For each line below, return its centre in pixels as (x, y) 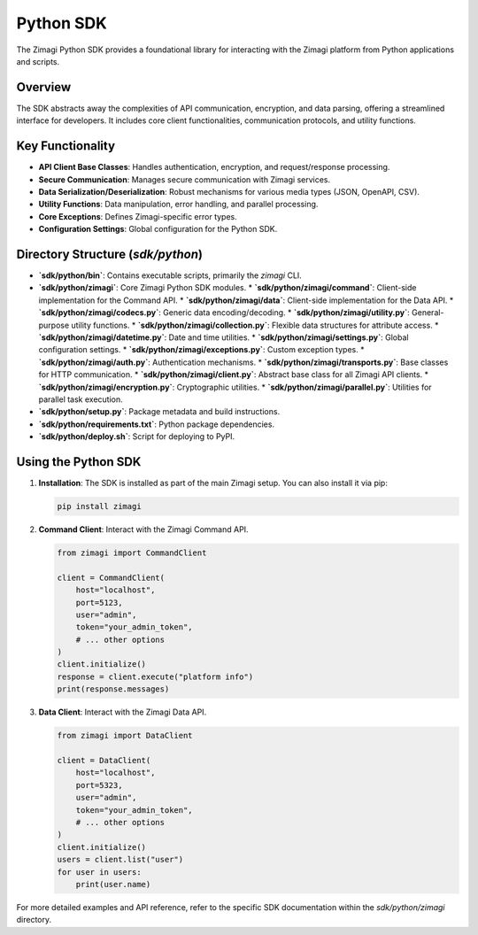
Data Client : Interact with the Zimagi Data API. (123, 712)
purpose (54, 325)
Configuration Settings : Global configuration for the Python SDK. (158, 229)
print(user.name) (113, 884)
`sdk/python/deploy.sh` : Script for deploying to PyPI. (137, 437)
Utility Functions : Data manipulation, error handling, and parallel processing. (178, 205)
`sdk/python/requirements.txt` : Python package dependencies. (156, 424)
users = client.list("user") (120, 860)
